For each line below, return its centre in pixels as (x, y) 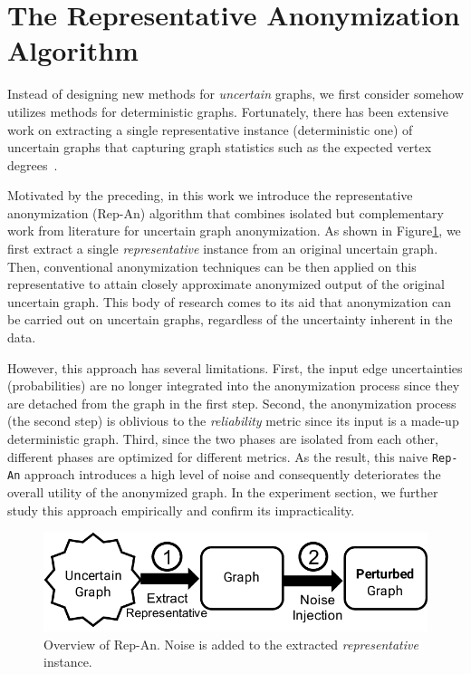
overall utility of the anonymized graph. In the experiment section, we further (223, 491)
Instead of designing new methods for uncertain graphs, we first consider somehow (235, 94)
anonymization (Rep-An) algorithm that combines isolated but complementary (226, 212)
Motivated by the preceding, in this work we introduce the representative (210, 195)
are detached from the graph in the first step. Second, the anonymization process (232, 403)
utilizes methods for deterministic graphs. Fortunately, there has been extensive (228, 111)
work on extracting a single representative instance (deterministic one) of (210, 129)
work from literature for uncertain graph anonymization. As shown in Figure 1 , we (234, 231)
